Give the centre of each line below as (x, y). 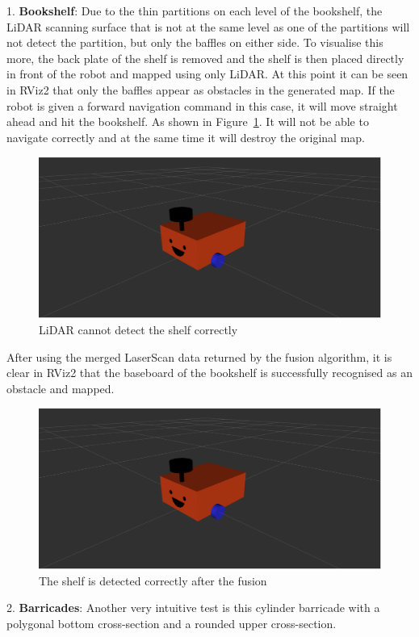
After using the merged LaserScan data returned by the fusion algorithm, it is (199, 356)
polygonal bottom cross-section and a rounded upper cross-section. (172, 624)
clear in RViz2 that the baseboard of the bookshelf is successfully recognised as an (209, 373)
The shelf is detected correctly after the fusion (153, 580)
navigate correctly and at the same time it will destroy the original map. (186, 137)
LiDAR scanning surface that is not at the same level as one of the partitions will (208, 26)
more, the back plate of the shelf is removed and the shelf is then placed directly (205, 58)
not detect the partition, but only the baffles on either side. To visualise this (195, 42)
